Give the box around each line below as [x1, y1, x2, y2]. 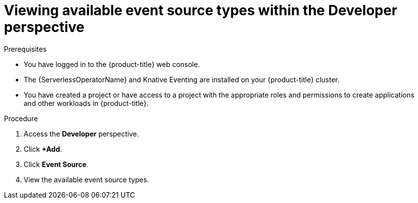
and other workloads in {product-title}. [24, 99, 149, 107]
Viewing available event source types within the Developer [4, 2, 397, 19]
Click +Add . [24, 144, 62, 153]
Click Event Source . [24, 160, 89, 169]
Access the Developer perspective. [24, 129, 139, 138]
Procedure [4, 114, 38, 123]
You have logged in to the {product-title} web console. [24, 60, 200, 68]
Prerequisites [4, 44, 47, 53]
